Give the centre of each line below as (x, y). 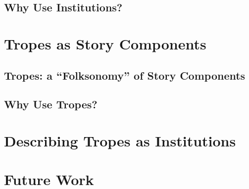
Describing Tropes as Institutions (120, 140)
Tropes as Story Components (105, 43)
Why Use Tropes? (51, 104)
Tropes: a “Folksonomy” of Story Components (125, 75)
